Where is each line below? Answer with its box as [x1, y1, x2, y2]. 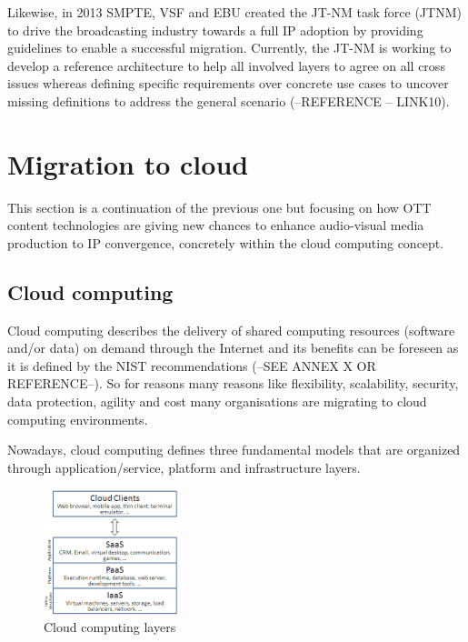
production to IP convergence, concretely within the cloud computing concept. [7, 233, 444, 252]
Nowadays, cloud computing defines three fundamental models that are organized [7, 440, 461, 459]
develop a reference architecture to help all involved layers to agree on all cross [7, 55, 445, 75]
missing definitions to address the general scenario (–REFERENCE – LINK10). [7, 91, 450, 110]
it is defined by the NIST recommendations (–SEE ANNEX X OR [7, 356, 376, 375]
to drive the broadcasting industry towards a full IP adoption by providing [7, 20, 423, 39]
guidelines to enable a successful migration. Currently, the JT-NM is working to [7, 38, 452, 57]
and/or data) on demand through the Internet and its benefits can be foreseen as [7, 338, 459, 357]
